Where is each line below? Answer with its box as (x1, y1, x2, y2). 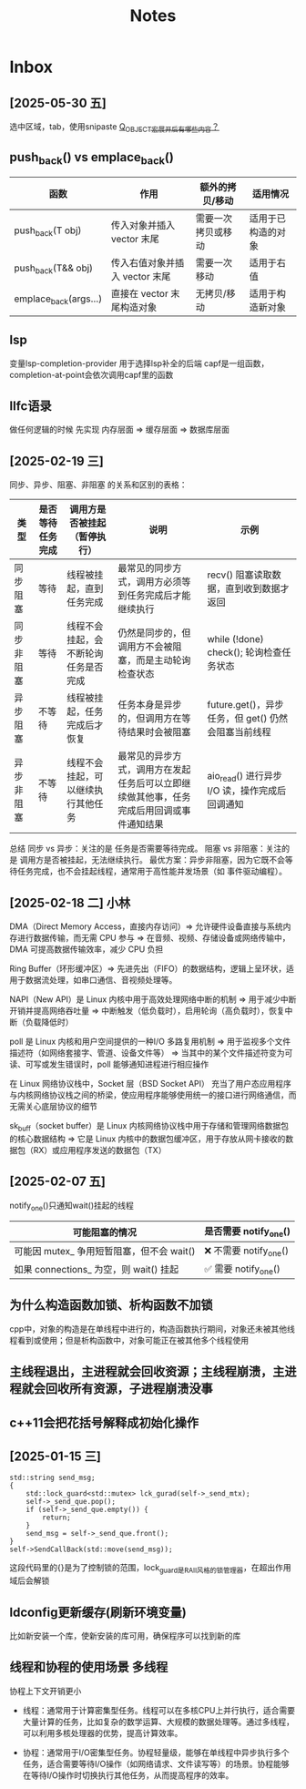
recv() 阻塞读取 (207, 568, 272, 581)
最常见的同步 (117, 562, 173, 575)
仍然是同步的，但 (117, 627, 191, 639)
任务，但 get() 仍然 (207, 712, 289, 725)
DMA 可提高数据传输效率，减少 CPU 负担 (9, 944, 164, 955)
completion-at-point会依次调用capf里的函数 (9, 369, 174, 380)
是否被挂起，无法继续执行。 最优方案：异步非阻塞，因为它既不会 (43, 854, 285, 865)
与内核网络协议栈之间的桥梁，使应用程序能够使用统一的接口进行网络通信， (9, 1089, 289, 1100)
